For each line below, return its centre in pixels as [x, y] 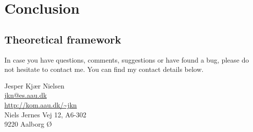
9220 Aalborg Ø [28, 124]
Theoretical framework [63, 39]
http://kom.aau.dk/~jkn [41, 104]
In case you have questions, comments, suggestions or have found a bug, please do [127, 59]
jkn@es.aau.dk [26, 95]
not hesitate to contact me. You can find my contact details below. [104, 69]
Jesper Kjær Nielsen [34, 85]
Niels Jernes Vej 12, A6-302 [45, 114]
